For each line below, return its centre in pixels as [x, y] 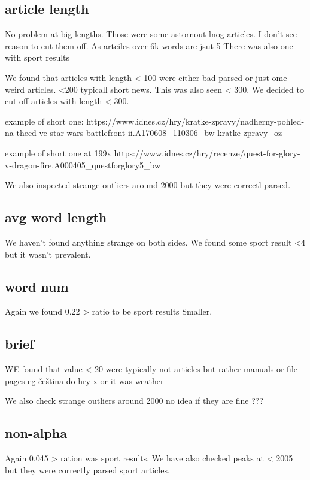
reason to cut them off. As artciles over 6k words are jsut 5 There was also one [149, 45]
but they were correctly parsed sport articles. [87, 470]
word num [37, 286]
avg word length [56, 217]
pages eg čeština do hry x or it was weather [84, 380]
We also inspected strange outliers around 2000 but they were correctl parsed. [148, 185]
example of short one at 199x [58, 153]
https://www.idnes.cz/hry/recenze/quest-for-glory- [207, 153]
